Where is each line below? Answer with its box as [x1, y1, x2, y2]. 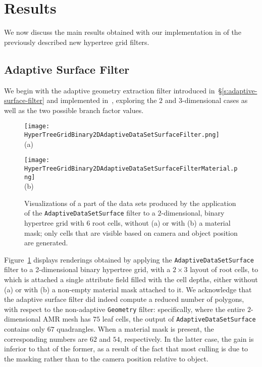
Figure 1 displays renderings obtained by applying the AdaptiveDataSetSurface [4, 254, 254, 265]
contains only [4, 324, 45, 334]
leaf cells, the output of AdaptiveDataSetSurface [102, 313, 256, 324]
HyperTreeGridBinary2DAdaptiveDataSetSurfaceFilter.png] [24, 131, 220, 138]
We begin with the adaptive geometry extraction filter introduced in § [4, 85, 222, 95]
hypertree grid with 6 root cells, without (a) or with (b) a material [24, 218, 231, 228]
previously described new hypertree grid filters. [4, 36, 149, 47]
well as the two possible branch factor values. [4, 104, 144, 115]
